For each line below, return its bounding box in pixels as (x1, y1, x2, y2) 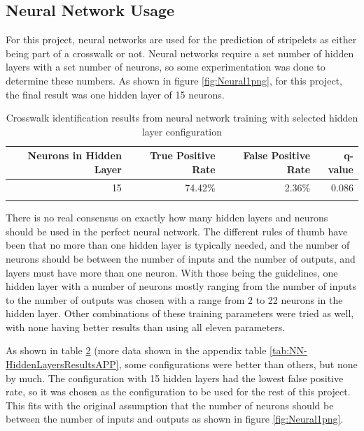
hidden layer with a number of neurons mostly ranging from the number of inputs (6, 279, 357, 293)
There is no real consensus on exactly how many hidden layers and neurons (6, 210, 328, 225)
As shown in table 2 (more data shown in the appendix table (6, 343, 267, 358)
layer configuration (141, 124, 223, 138)
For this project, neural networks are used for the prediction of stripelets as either (6, 32, 357, 47)
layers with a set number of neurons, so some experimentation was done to (6, 59, 325, 74)
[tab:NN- (269, 343, 307, 358)
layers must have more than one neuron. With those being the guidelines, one (6, 265, 338, 279)
